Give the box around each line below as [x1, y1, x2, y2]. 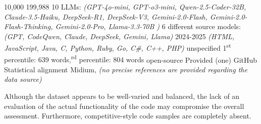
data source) [4, 74, 42, 84]
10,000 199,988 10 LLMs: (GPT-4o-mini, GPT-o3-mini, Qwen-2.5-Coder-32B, [4, 2, 246, 12]
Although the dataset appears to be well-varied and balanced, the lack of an [4, 91, 240, 101]
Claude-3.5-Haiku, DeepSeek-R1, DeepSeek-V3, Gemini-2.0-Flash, [4, 11, 207, 22]
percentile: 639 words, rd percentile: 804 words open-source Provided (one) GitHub [4, 53, 257, 65]
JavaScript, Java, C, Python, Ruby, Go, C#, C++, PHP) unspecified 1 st [4, 41, 231, 53]
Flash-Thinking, [4, 21, 53, 32]
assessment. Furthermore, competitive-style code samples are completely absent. [4, 110, 251, 121]
